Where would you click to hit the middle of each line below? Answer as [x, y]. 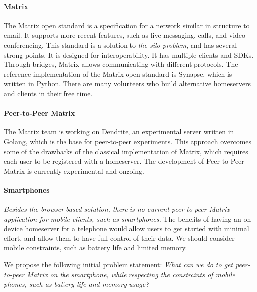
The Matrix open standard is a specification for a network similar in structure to [127, 25]
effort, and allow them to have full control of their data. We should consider [119, 238]
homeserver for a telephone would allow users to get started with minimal [137, 228]
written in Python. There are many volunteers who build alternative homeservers [127, 84]
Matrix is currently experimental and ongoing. [74, 170]
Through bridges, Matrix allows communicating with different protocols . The [121, 64]
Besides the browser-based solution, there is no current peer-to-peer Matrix [117, 209]
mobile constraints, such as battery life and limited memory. [96, 248]
